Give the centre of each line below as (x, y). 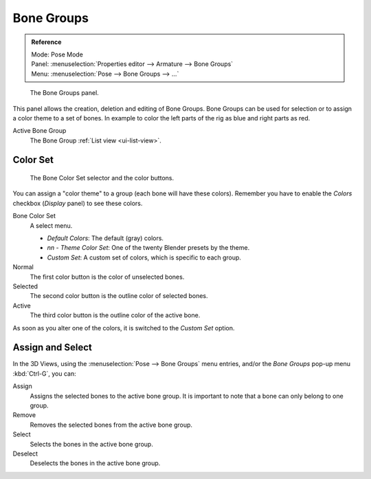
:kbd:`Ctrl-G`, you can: (44, 373)
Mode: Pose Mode (57, 54)
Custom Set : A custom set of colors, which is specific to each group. (144, 257)
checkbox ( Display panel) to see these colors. (78, 203)
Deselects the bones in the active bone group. (95, 463)
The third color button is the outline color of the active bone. (115, 315)
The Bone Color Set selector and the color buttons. (102, 178)
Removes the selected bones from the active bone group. (111, 425)
